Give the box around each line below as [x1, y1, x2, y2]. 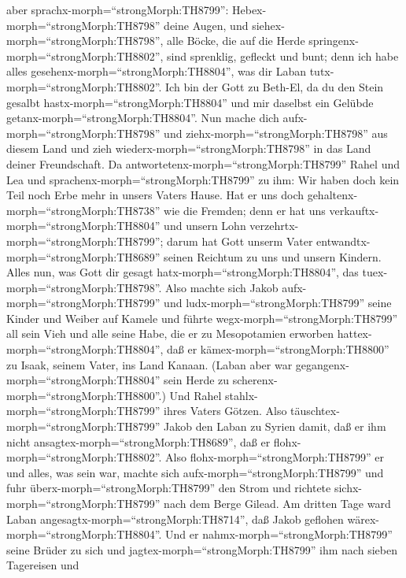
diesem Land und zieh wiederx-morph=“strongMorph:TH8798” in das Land [6, 140, 371, 157]
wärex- [347, 510, 380, 527]
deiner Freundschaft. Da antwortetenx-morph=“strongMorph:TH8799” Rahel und [6, 155, 400, 172]
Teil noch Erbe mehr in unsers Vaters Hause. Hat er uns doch [6, 187, 304, 203]
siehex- [252, 17, 285, 33]
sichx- [334, 480, 362, 496]
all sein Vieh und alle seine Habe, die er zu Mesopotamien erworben [6, 325, 334, 342]
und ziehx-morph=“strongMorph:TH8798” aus [164, 124, 388, 141]
